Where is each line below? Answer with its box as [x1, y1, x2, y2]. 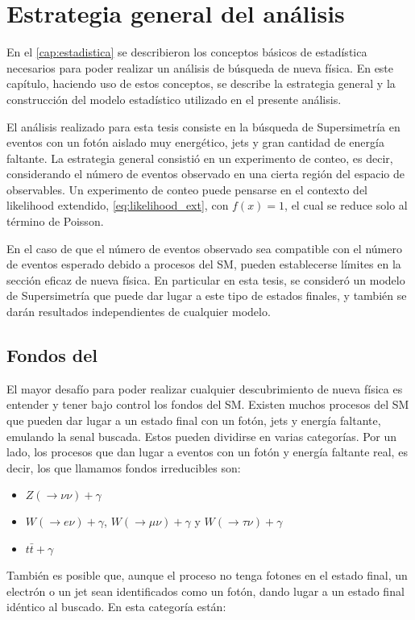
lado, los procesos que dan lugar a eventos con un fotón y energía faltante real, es [6, 443, 408, 460]
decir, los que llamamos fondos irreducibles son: [6, 459, 241, 476]
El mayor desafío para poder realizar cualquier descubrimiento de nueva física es [6, 380, 403, 397]
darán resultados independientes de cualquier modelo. [6, 303, 271, 320]
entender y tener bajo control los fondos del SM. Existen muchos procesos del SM [6, 396, 409, 413]
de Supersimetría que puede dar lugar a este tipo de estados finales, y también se [6, 287, 407, 304]
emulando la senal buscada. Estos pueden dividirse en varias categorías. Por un [6, 427, 397, 444]
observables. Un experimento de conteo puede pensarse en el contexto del [6, 181, 367, 198]
